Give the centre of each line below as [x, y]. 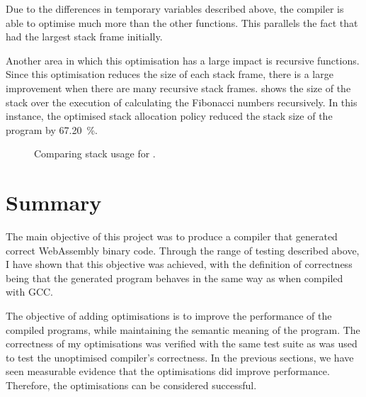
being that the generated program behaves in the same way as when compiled [175, 278]
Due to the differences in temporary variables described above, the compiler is [175, 9]
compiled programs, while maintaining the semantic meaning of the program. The [183, 329]
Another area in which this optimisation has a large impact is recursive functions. [183, 60]
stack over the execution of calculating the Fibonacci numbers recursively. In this [182, 102]
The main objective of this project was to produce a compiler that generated [172, 236]
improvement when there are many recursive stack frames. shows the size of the [178, 88]
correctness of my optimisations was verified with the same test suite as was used [182, 343]
